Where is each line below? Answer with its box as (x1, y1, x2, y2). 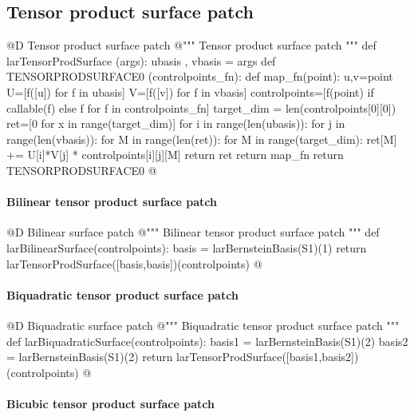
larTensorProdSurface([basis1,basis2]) (176, 348, 359, 365)
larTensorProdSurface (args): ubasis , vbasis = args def (6, 52, 276, 69)
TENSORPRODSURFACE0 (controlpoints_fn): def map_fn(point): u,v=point (6, 68, 393, 85)
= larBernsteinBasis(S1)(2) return (6, 348, 173, 365)
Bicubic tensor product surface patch (6, 395, 215, 411)
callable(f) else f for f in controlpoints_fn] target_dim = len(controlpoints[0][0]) (6, 99, 396, 116)
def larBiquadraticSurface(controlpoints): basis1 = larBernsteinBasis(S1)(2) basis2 (6, 332, 408, 349)
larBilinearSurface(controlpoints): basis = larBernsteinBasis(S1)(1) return (6, 239, 367, 256)
